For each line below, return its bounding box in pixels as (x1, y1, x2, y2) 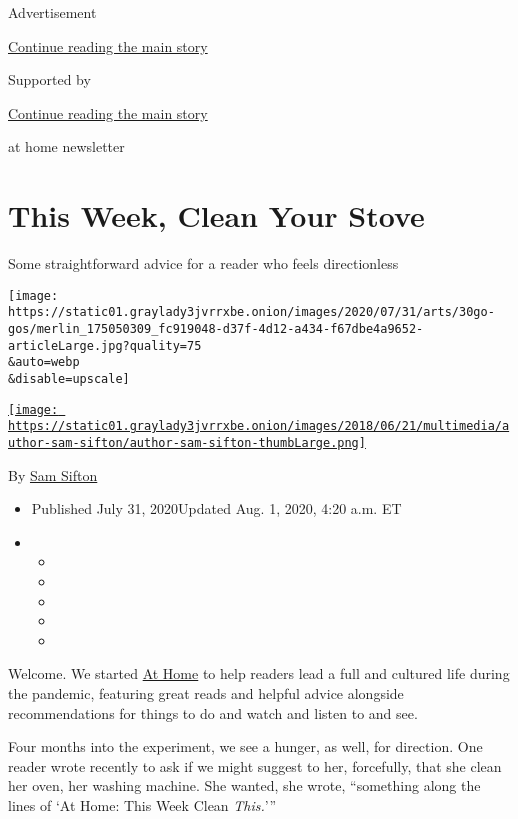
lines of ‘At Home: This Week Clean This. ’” (8, 794, 277, 815)
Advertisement (8, 2, 97, 22)
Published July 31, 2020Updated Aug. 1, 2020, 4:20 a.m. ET (31, 498, 402, 519)
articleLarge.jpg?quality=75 (8, 338, 202, 353)
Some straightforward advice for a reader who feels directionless (8, 253, 399, 274)
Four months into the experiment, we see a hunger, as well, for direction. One (8, 736, 483, 757)
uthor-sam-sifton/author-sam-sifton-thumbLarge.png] (8, 435, 366, 450)
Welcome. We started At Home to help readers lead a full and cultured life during (8, 663, 510, 684)
